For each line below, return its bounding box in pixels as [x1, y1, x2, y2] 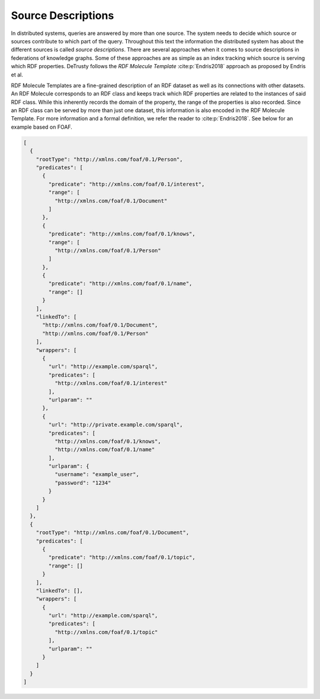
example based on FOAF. [11, 123, 72, 130]
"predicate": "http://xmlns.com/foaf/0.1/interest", [48, 181, 205, 187]
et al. [11, 71, 23, 78]
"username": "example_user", [54, 471, 139, 478]
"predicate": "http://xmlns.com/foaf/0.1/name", [48, 280, 193, 287]
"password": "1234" [54, 479, 111, 486]
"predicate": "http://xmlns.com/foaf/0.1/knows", [48, 231, 196, 237]
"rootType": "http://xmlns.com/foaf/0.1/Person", [36, 156, 183, 162]
